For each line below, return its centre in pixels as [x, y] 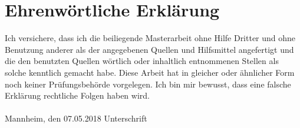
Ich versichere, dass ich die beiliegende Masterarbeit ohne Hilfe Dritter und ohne [150, 38]
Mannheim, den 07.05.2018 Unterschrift [76, 118]
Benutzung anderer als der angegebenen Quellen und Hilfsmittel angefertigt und [149, 49]
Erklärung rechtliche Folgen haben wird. [77, 95]
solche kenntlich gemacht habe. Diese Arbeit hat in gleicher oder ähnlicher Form [150, 72]
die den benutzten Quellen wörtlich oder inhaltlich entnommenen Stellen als [142, 61]
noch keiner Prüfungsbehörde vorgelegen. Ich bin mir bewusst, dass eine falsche [148, 84]
